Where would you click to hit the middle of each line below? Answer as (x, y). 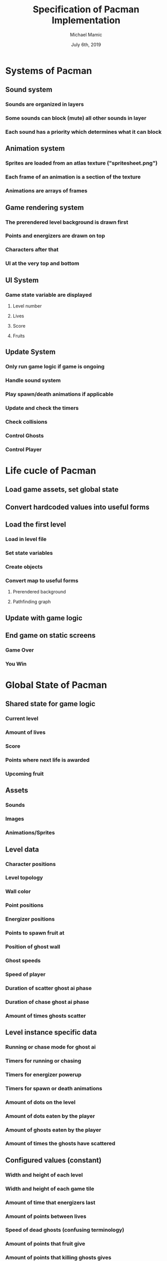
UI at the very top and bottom (42, 263)
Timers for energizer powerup (44, 1074)
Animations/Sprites (30, 833)
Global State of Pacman (56, 685)
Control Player (24, 449)
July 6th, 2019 (86, 44)
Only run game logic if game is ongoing (55, 367)
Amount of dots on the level (40, 1102)
